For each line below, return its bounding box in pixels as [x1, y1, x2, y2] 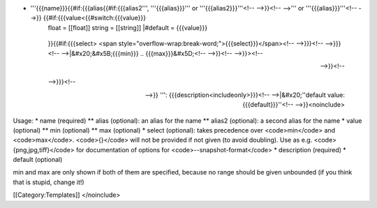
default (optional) [13, 156, 63, 164]
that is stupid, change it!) [13, 178, 84, 186]
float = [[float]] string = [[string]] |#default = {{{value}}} [47, 23, 208, 31]
